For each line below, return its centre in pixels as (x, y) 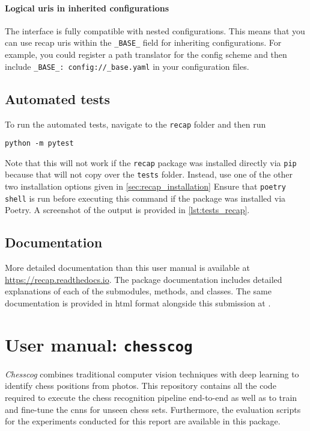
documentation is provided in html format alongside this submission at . (138, 303)
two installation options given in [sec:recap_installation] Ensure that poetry (145, 186)
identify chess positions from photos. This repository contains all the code (141, 386)
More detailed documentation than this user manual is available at (127, 268)
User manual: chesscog (99, 344)
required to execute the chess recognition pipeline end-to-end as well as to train (151, 398)
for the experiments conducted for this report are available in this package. (143, 421)
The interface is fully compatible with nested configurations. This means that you (155, 30)
